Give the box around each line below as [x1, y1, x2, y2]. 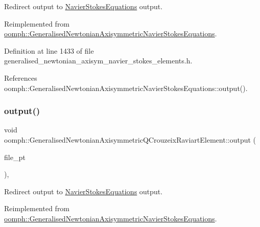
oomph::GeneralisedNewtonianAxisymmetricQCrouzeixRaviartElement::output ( [4, 134, 256, 145]
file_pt [4, 151, 26, 162]
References [4, 72, 37, 83]
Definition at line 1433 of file [4, 45, 94, 56]
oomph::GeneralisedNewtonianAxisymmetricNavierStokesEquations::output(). [4, 82, 248, 93]
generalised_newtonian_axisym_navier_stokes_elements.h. [4, 55, 192, 66]
